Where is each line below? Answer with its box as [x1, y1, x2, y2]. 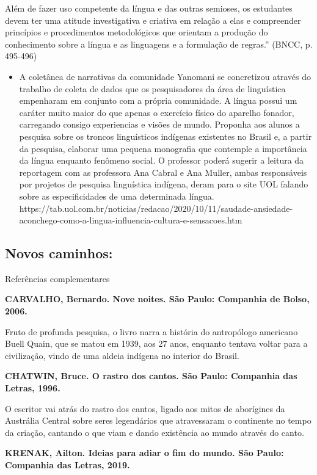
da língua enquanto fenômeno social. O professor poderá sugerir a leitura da [19, 154, 304, 167]
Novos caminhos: [5, 244, 113, 263]
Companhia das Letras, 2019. [5, 459, 130, 471]
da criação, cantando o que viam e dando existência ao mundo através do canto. [5, 426, 304, 438]
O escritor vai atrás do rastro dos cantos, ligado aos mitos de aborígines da [5, 402, 285, 415]
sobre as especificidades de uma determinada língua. [19, 189, 214, 202]
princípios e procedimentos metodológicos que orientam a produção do [5, 26, 268, 38]
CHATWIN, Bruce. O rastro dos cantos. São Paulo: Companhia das [5, 369, 297, 382]
